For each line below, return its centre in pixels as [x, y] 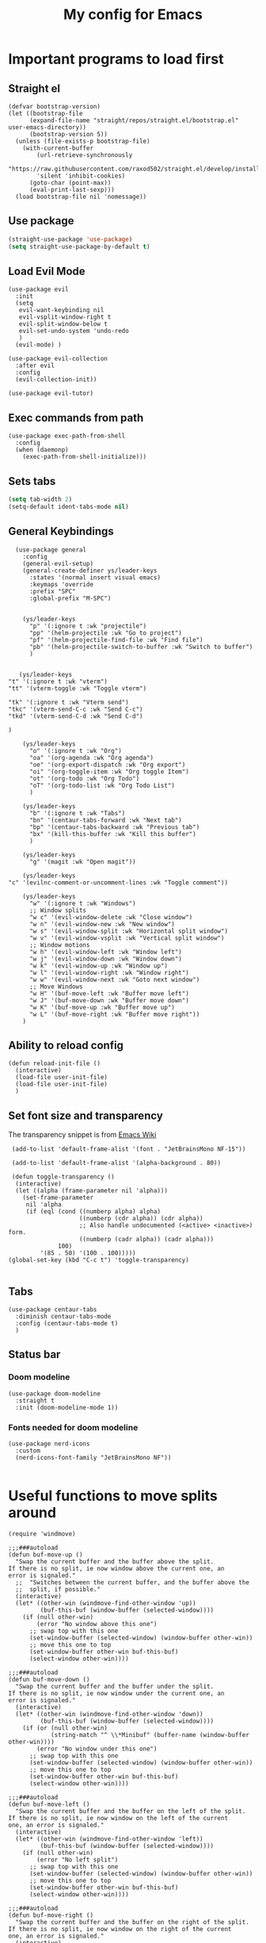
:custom [28, 1451]
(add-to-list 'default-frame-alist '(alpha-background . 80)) [116, 1163]
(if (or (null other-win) [65, 1728]
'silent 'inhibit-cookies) [81, 176]
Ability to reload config [66, 1045]
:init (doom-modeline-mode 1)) [67, 1407]
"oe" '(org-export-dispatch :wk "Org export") [107, 765]
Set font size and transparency [86, 1115]
